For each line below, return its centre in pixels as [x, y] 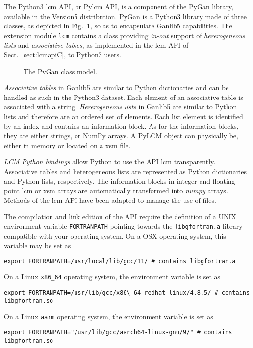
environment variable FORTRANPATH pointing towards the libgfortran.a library [123, 226]
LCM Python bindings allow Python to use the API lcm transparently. [110, 162]
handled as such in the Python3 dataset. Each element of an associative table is [124, 97]
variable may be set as [38, 245]
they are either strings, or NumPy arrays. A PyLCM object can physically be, [121, 136]
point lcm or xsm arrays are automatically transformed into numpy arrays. [116, 190]
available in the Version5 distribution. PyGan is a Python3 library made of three [125, 16]
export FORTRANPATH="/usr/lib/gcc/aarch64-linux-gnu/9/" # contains [118, 333]
